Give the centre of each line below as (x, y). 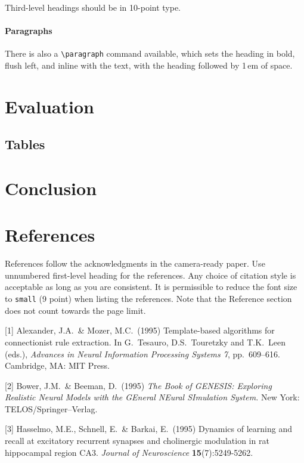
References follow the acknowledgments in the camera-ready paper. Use (135, 263)
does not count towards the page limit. (75, 310)
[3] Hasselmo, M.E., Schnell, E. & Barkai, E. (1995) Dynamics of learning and (148, 429)
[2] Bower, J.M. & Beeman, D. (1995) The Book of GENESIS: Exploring (138, 385)
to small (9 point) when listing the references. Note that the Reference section (148, 299)
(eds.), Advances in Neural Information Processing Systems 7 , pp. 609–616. (142, 354)
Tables (25, 144)
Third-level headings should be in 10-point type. (93, 7)
